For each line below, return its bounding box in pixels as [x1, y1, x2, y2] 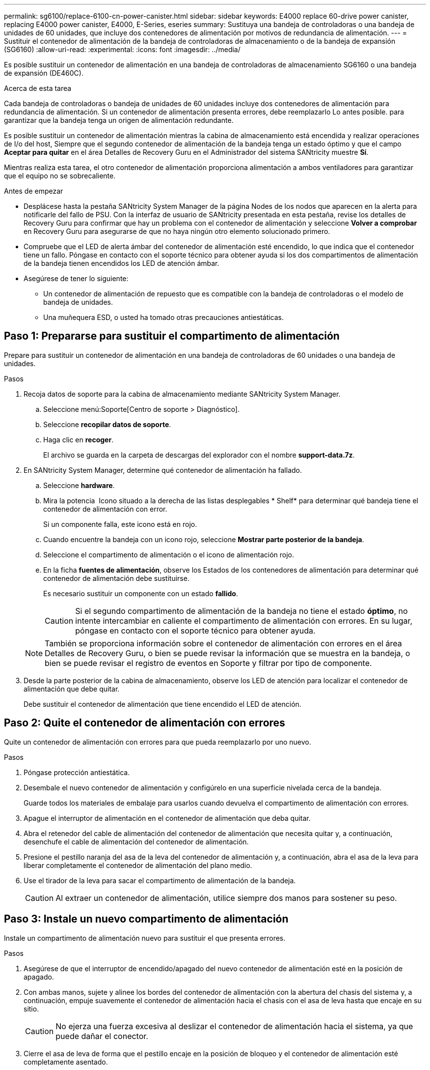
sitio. [24, 1004, 39, 1013]
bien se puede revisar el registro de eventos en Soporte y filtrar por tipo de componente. [45, 658, 372, 668]
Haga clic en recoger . [43, 435, 114, 444]
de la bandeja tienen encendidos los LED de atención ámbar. [24, 259, 219, 267]
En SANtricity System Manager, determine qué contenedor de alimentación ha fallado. [24, 465, 302, 474]
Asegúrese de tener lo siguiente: [24, 274, 129, 283]
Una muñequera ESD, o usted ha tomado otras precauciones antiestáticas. [43, 313, 284, 321]
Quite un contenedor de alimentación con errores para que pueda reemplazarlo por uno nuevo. [4, 737, 311, 746]
